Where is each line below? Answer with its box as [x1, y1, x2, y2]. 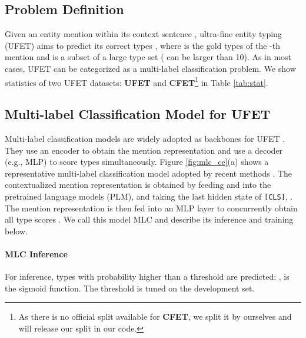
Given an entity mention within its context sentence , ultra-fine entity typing [5, 28, 282, 40]
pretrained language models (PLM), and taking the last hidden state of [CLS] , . [5, 190, 293, 202]
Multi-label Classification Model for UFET [5, 105, 271, 123]
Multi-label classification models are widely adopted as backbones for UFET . [5, 132, 285, 145]
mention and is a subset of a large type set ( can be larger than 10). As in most [5, 51, 292, 63]
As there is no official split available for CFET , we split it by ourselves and [18, 310, 292, 323]
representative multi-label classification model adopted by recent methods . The [5, 167, 292, 179]
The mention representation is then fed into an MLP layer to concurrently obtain [5, 201, 298, 214]
